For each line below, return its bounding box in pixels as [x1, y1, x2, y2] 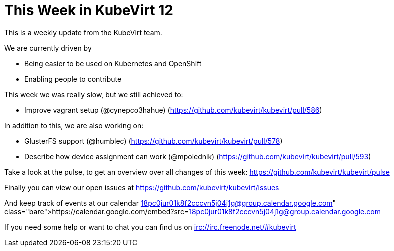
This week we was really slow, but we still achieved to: [4, 90, 183, 99]
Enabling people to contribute [24, 74, 122, 83]
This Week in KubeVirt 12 [4, 2, 173, 19]
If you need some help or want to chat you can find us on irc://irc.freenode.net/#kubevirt [4, 222, 296, 231]
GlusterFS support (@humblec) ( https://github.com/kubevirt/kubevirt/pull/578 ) [24, 136, 283, 145]
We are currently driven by [4, 43, 92, 52]
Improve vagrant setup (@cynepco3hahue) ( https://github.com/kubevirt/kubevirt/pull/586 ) [24, 105, 322, 114]
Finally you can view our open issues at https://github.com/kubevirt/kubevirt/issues [4, 183, 279, 192]
